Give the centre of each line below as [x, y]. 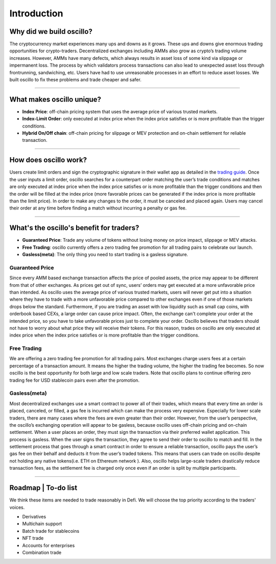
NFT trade [33, 538]
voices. [17, 507]
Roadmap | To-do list [43, 488]
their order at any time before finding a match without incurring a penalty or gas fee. [98, 208]
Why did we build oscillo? [51, 32]
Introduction [36, 13]
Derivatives [34, 516]
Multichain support [42, 524]
